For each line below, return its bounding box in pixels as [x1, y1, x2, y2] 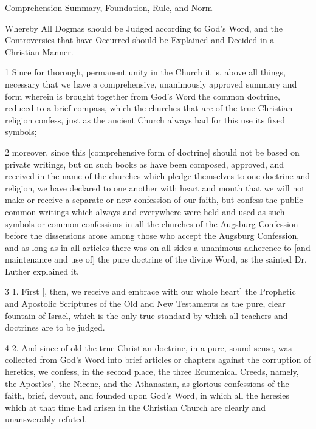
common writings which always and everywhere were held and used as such [5, 205, 285, 218]
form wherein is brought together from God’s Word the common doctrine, [5, 89, 280, 102]
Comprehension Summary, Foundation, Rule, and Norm [5, 1, 213, 13]
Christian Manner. [5, 45, 74, 58]
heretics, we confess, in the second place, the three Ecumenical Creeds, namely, [5, 365, 299, 378]
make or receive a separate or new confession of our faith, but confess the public [5, 193, 303, 206]
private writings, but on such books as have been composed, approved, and [5, 157, 284, 170]
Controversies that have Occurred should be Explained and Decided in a [5, 33, 275, 46]
